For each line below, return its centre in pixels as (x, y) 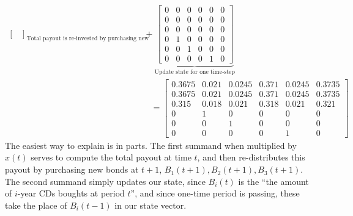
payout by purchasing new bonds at (72, 169)
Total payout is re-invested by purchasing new (88, 39)
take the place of (36, 205)
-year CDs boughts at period (71, 193)
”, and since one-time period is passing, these (215, 193)
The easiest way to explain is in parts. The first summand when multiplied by (151, 145)
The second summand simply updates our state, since (105, 181)
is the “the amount (273, 181)
